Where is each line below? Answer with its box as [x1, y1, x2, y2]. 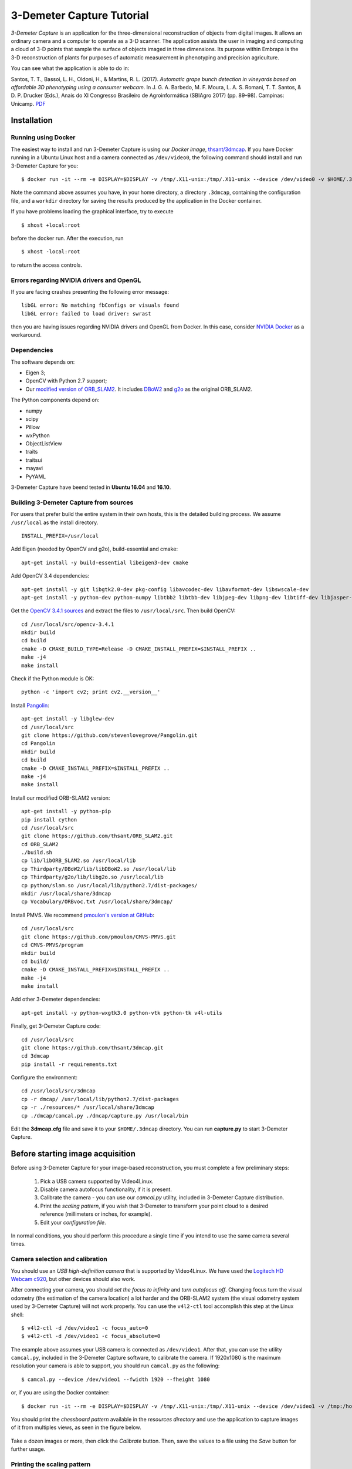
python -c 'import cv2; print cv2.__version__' [21, 689, 161, 696]
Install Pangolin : [11, 702, 49, 709]
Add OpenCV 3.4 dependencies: [11, 572, 90, 579]
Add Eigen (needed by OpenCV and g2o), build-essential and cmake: [11, 545, 178, 552]
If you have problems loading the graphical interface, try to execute [11, 208, 174, 215]
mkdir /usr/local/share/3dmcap [21, 890, 111, 897]
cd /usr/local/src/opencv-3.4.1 [21, 621, 114, 628]
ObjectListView [25, 440, 62, 447]
